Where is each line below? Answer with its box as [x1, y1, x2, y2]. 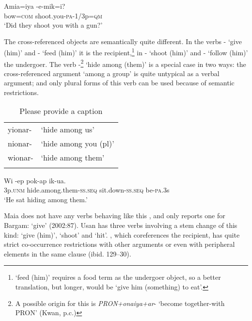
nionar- [8, 137, 32, 149]
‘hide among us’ [41, 123, 94, 135]
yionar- [8, 123, 32, 135]
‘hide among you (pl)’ [41, 137, 114, 149]
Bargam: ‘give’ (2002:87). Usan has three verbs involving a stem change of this [4, 220, 237, 230]
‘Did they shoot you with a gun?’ [4, 20, 103, 30]
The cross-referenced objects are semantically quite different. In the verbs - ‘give [4, 36, 242, 46]
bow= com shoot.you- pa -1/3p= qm [4, 10, 102, 20]
